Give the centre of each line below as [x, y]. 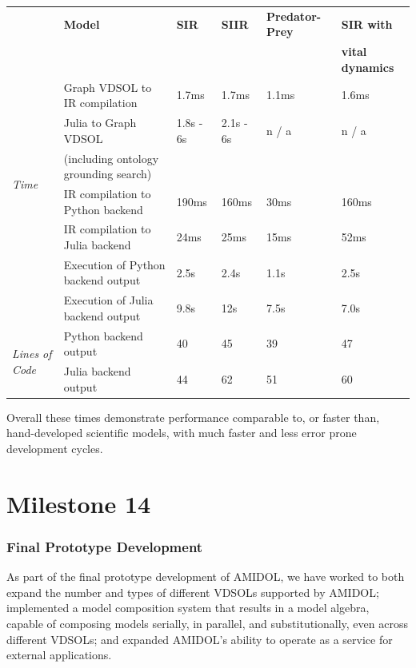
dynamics [368, 67]
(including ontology [111, 158]
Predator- [294, 16]
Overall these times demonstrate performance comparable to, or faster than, [193, 417]
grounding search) [108, 174]
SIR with [367, 24]
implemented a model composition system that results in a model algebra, [188, 608]
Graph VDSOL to [108, 87]
